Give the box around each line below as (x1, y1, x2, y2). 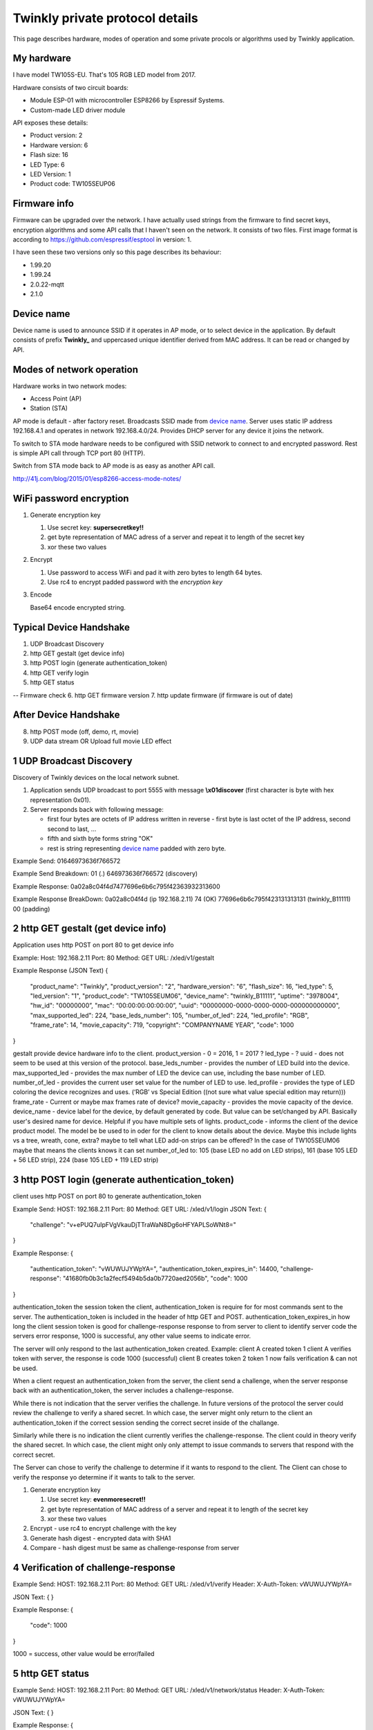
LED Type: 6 (30, 160, 65, 169)
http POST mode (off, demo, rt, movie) (30, 727, 140, 736)
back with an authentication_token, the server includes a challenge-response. (12, 1386, 234, 1394)
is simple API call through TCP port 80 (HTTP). (12, 448, 146, 457)
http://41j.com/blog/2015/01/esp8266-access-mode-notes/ (12, 474, 182, 482)
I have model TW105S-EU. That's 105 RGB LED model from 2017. (12, 71, 196, 79)
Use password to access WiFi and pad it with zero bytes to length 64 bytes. (47, 568, 262, 576)
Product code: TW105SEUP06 (30, 180, 115, 188)
